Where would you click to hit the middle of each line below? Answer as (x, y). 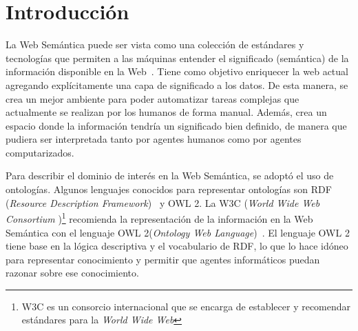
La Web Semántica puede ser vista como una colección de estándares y (155, 44)
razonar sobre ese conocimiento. (72, 273)
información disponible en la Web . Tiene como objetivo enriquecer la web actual (177, 71)
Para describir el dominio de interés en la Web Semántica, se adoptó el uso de (170, 175)
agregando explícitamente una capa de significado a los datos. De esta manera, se (177, 84)
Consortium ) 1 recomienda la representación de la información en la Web (159, 218)
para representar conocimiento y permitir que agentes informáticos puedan (163, 259)
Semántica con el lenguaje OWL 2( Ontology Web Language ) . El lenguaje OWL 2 (178, 232)
